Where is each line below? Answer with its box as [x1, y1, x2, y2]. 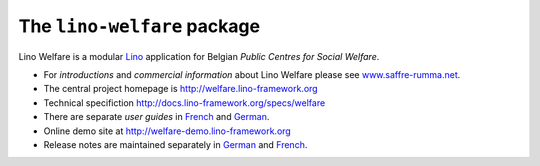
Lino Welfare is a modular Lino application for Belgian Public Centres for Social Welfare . [18, 50, 380, 62]
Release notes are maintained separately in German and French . [43, 138, 308, 150]
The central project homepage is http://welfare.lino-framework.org [43, 83, 319, 95]
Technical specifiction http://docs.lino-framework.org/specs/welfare [43, 96, 326, 109]
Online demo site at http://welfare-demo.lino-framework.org [43, 125, 292, 137]
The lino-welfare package [18, 15, 260, 37]
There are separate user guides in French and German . [43, 111, 270, 123]
